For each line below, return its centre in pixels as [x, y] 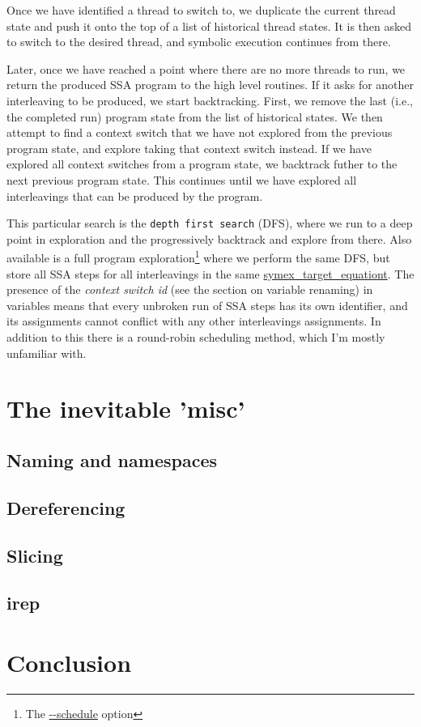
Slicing [35, 555]
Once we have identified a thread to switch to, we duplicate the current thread [201, 10]
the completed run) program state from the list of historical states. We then [195, 116]
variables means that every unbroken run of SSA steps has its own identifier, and [207, 305]
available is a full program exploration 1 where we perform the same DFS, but [198, 257]
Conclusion [69, 662]
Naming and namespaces [112, 459]
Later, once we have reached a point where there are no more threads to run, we [206, 68]
